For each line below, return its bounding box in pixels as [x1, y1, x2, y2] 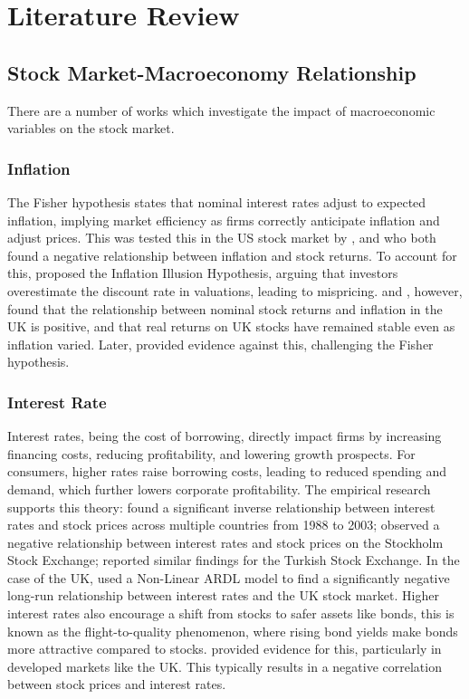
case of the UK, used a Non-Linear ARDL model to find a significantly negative [7, 568, 450, 587]
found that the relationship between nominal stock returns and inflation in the [7, 299, 443, 318]
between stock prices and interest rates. [7, 675, 226, 694]
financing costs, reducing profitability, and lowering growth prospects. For [7, 444, 416, 463]
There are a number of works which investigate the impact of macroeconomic [7, 101, 435, 120]
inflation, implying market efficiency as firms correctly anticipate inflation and [7, 210, 440, 229]
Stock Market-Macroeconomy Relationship [7, 58, 416, 86]
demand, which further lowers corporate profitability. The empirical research [7, 479, 431, 498]
